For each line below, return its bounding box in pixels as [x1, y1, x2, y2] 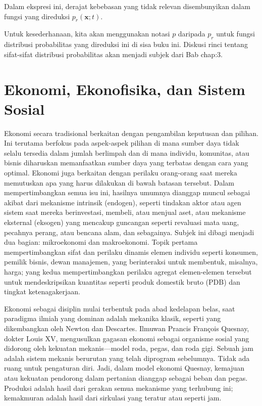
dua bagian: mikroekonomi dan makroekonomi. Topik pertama [4, 237, 198, 247]
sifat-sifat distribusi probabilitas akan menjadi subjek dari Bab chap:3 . [4, 49, 223, 59]
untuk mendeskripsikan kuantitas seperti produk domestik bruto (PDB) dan [4, 276, 240, 287]
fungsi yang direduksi [4, 11, 70, 21]
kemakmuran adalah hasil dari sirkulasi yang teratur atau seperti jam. [4, 392, 222, 403]
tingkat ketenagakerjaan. [4, 286, 80, 297]
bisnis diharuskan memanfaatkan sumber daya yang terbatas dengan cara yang [4, 157, 248, 168]
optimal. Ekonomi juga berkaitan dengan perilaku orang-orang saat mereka [4, 167, 237, 178]
